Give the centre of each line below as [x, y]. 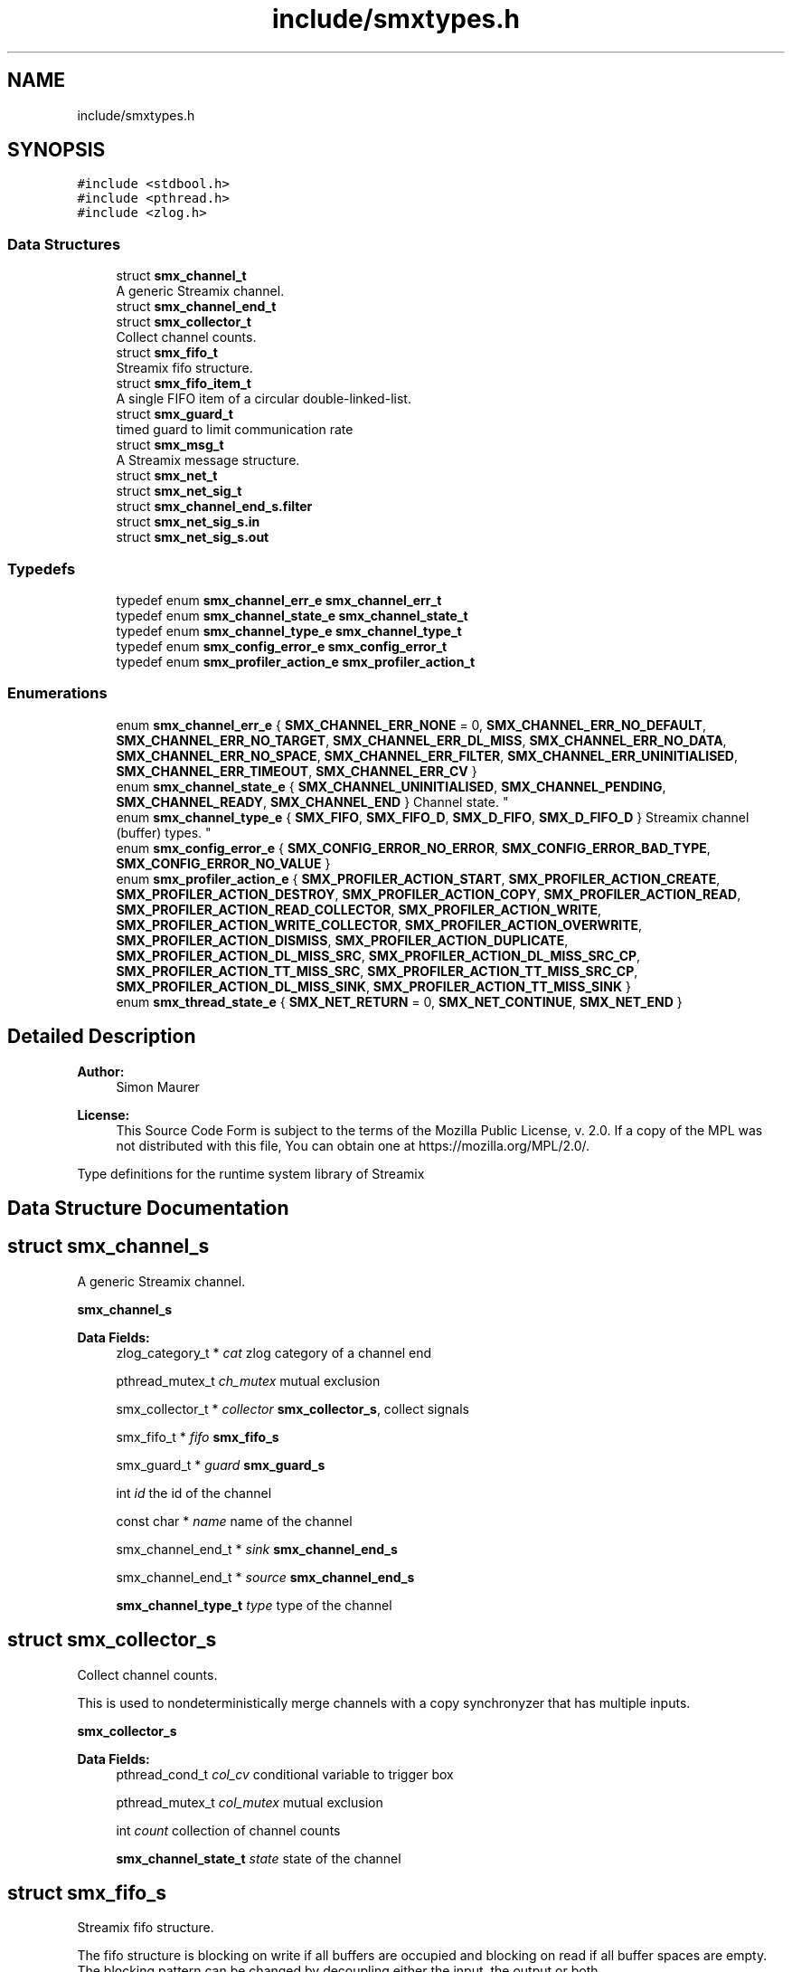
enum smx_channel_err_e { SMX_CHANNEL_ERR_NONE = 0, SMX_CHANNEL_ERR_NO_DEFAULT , [411, 725]
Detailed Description [102, 1037]
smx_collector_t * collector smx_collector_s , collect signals [292, 1408]
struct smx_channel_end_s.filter [214, 507]
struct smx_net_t [167, 476]
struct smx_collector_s [112, 1640]
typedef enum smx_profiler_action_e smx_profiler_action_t [296, 661]
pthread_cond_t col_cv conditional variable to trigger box [285, 1774]
